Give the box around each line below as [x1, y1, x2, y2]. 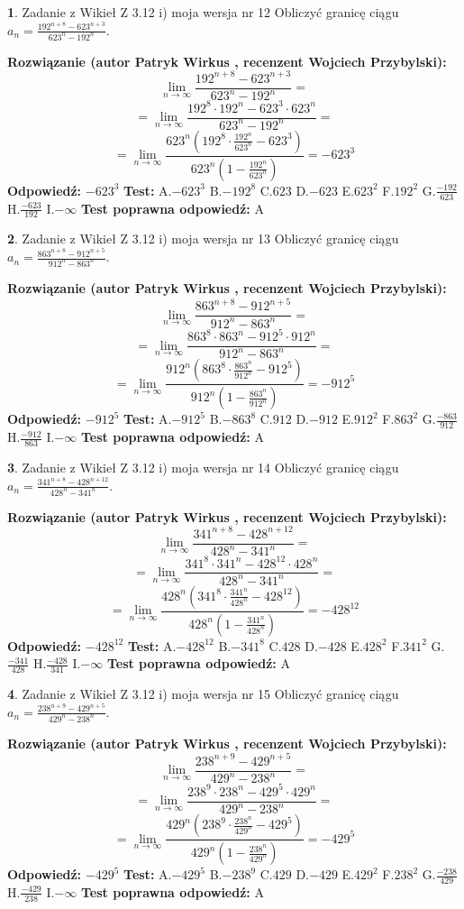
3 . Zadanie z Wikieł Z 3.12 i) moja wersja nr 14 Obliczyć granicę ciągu [7, 457, 399, 476]
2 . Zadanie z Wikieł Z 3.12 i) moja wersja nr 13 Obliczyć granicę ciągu [7, 229, 399, 248]
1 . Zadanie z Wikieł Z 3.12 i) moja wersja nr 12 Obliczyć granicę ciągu [7, 3, 399, 21]
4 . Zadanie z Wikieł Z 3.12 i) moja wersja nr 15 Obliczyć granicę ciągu [7, 684, 399, 703]
